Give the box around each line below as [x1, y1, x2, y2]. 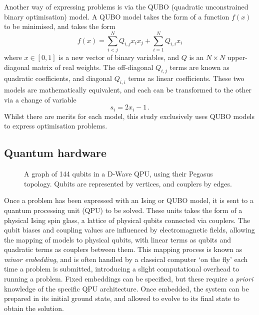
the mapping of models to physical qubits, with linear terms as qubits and [4, 234, 231, 244]
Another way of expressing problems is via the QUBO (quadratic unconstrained [4, 1, 248, 11]
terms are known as [169, 61, 229, 72]
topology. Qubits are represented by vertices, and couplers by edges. [24, 178, 232, 188]
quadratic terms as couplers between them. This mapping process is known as [4, 244, 242, 254]
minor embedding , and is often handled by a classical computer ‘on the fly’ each [4, 253, 248, 264]
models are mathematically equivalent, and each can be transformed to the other [4, 84, 251, 95]
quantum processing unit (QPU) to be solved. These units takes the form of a [4, 204, 242, 215]
